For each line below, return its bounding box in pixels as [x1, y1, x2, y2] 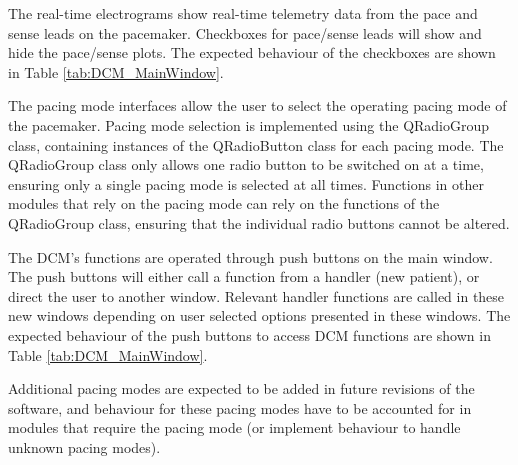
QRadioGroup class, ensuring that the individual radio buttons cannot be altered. [8, 212, 510, 233]
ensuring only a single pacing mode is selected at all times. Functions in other [8, 173, 484, 194]
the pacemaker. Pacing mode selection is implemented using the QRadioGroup [8, 114, 490, 135]
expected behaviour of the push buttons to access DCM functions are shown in [8, 324, 491, 345]
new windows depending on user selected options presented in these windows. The [8, 305, 511, 326]
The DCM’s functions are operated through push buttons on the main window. [8, 246, 493, 267]
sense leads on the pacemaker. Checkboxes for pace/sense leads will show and [8, 22, 482, 43]
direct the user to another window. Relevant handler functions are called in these [8, 285, 505, 306]
